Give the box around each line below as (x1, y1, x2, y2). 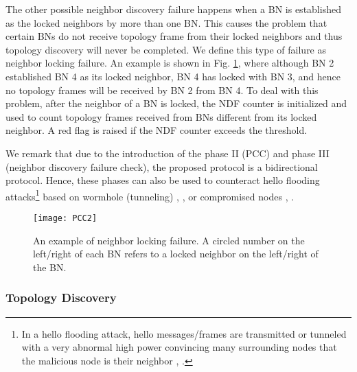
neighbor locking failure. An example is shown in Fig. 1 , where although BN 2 (5, 56, 334, 70)
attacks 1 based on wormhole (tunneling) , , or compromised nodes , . (5, 187, 295, 203)
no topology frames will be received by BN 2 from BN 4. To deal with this (5, 82, 319, 97)
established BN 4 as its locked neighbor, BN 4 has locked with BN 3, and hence (5, 69, 341, 83)
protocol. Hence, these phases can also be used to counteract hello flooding (5, 173, 320, 187)
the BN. (33, 259, 67, 274)
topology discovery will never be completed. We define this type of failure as (5, 42, 327, 56)
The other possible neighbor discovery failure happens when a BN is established (5, 2, 341, 16)
